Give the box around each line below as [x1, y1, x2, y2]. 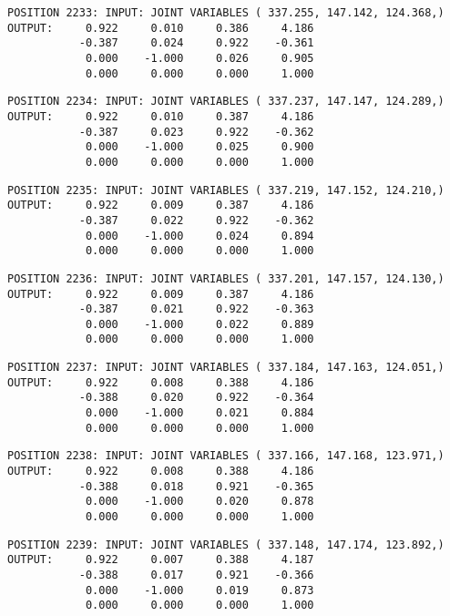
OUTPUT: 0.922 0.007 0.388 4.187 [7, 553, 314, 567]
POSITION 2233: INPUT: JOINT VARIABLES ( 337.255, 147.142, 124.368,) [7, 6, 445, 19]
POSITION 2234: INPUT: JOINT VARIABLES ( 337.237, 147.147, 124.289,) [7, 95, 445, 108]
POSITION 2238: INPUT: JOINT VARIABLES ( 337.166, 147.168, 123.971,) [7, 449, 445, 463]
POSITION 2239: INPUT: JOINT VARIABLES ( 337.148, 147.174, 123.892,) [7, 538, 445, 551]
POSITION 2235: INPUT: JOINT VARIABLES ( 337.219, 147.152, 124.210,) [7, 183, 445, 197]
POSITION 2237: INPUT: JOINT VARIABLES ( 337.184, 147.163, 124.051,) [7, 361, 445, 375]
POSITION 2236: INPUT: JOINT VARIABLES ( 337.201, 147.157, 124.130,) [7, 272, 445, 285]
